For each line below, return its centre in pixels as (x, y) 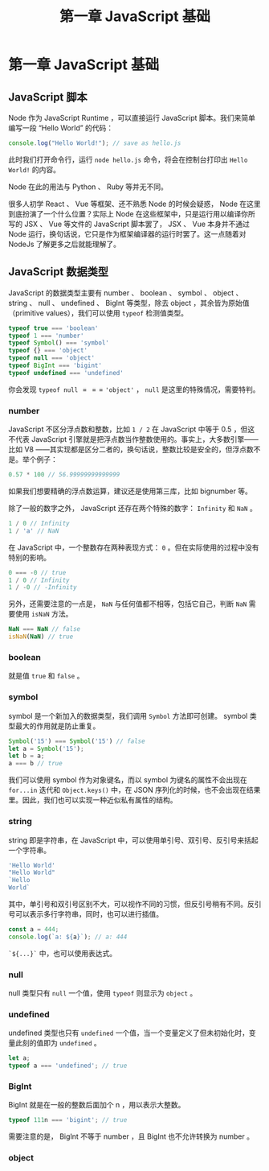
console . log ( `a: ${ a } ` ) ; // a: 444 (68, 937)
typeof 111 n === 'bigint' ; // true (68, 1120)
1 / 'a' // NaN (34, 531)
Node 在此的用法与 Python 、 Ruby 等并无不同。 (88, 187)
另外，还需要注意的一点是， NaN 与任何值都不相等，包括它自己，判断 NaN (128, 604)
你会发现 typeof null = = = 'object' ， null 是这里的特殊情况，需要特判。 (134, 389)
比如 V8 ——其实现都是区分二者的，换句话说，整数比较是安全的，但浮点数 (131, 449)
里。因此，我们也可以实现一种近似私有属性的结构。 (93, 800)
